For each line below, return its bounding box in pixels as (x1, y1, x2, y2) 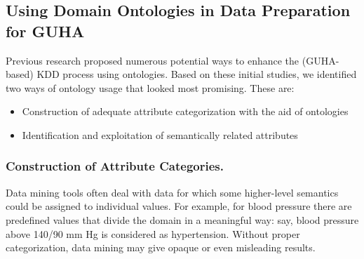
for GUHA (6, 20, 85, 41)
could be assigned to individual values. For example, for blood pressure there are (6, 199, 352, 213)
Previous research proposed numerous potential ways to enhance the (6, 53, 299, 67)
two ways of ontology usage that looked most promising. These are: (6, 80, 295, 95)
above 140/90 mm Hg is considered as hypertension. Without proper (6, 226, 300, 241)
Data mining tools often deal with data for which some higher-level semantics (6, 185, 339, 199)
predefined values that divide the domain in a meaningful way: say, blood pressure (6, 212, 359, 227)
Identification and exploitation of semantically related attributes (22, 127, 298, 142)
